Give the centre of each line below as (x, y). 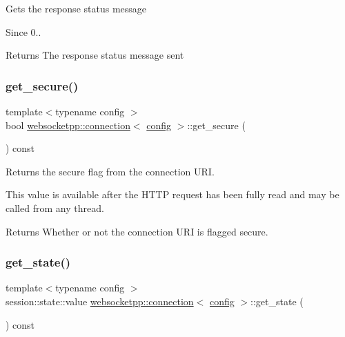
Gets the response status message (76, 8)
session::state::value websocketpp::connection (100, 301)
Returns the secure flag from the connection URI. (110, 171)
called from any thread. (55, 208)
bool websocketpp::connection (68, 125)
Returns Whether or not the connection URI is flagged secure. (137, 231)
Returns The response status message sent (95, 55)
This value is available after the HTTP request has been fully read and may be (172, 194)
